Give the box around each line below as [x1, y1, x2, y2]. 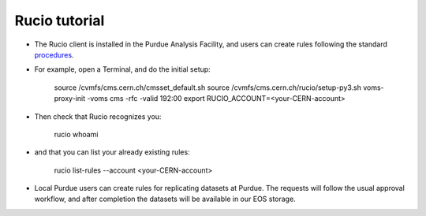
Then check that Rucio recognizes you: [34, 111, 162, 121]
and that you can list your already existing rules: [34, 147, 190, 157]
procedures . [34, 50, 74, 59]
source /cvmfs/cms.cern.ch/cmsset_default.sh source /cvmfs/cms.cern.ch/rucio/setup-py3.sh [54, 83, 362, 92]
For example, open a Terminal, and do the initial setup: [34, 65, 211, 74]
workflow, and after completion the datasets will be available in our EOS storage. [34, 194, 296, 204]
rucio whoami [54, 129, 99, 139]
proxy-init [54, 94, 86, 103]
